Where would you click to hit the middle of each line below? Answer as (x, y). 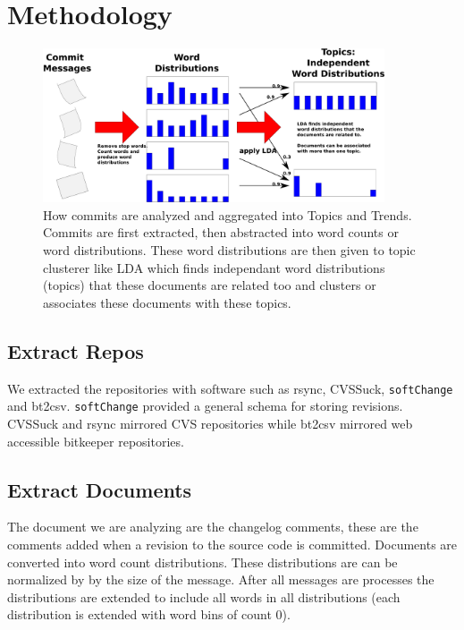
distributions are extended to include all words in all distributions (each (204, 596)
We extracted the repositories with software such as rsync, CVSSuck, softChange (230, 388)
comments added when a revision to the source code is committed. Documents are (232, 544)
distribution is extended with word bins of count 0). (149, 614)
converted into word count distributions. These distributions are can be (202, 562)
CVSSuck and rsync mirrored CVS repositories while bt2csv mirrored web (210, 423)
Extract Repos (76, 350)
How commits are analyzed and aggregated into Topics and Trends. (228, 214)
